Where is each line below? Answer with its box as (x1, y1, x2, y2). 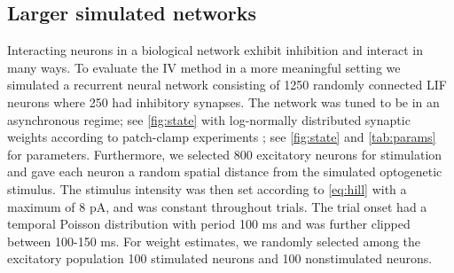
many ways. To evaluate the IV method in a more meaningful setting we (7, 58, 401, 76)
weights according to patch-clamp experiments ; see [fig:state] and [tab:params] (7, 128, 436, 146)
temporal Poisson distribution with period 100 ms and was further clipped (7, 214, 411, 233)
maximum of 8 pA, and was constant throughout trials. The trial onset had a (7, 197, 427, 215)
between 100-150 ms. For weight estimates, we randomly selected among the (7, 231, 420, 250)
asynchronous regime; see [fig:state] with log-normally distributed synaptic (7, 110, 411, 129)
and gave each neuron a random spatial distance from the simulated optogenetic (7, 162, 442, 181)
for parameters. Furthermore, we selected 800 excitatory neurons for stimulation (7, 144, 442, 163)
